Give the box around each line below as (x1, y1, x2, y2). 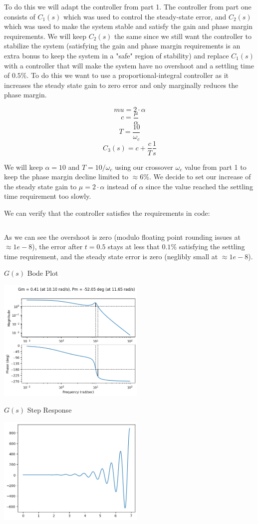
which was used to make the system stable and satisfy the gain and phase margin (4, 21, 253, 31)
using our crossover (115, 161, 173, 172)
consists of (4, 11, 35, 21)
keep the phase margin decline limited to (4, 171, 128, 182)
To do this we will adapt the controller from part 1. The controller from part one (4, 1, 252, 11)
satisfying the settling (179, 241, 245, 252)
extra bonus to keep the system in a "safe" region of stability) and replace (4, 50, 229, 60)
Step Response (27, 405, 72, 415)
